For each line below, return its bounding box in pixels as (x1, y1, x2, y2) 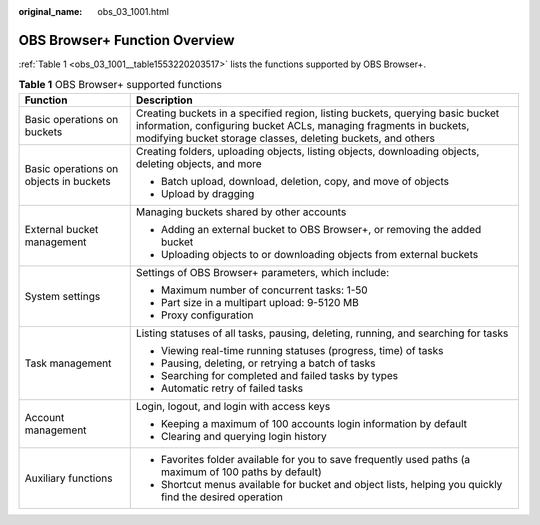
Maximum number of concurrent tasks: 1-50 (160, 283, 369, 297)
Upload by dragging (160, 186, 255, 200)
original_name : (18, 6, 83, 17)
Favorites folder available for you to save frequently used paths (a (160, 452, 470, 466)
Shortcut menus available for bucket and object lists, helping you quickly (160, 477, 503, 491)
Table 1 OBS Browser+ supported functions (18, 78, 222, 92)
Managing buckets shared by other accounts (135, 205, 347, 219)
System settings (24, 289, 101, 303)
